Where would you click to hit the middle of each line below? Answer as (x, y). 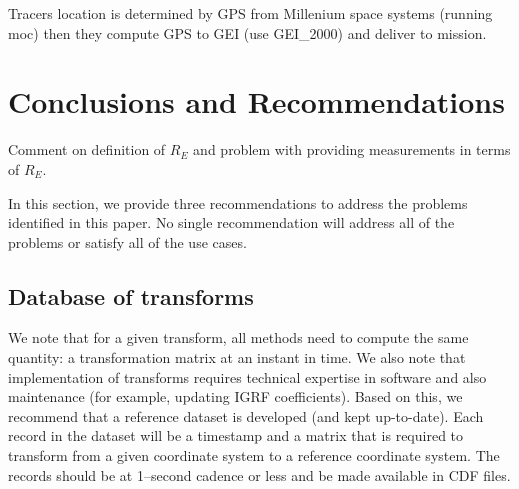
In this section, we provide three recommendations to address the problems (238, 202)
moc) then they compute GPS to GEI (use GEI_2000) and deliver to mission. (247, 32)
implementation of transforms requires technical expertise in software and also (247, 376)
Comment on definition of (87, 149)
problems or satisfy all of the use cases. (127, 241)
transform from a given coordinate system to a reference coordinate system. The (254, 455)
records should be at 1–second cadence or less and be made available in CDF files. (259, 474)
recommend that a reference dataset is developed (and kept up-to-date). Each (246, 415)
